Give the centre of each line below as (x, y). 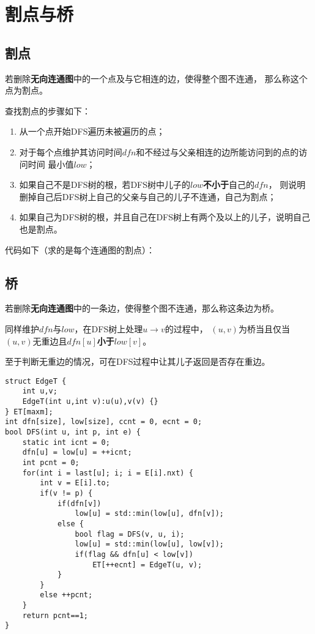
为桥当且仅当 (264, 328)
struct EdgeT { (36, 381)
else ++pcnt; (66, 595)
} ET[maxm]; (29, 412)
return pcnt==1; (55, 615)
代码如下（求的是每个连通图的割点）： (80, 249)
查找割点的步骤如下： (48, 110)
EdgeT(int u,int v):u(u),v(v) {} (90, 401)
